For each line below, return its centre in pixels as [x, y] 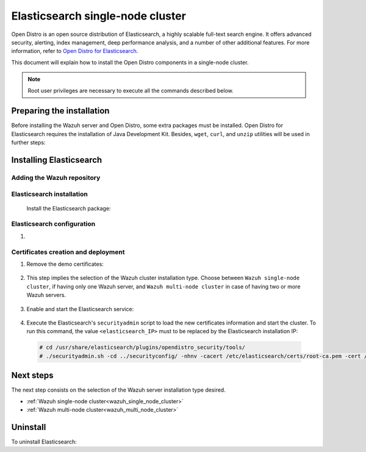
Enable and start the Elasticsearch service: [80, 309]
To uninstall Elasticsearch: [44, 442]
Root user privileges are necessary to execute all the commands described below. [131, 90]
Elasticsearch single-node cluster [99, 16]
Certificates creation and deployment [68, 252]
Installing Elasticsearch [57, 160]
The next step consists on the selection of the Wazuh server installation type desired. [118, 390]
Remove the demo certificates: [65, 264]
